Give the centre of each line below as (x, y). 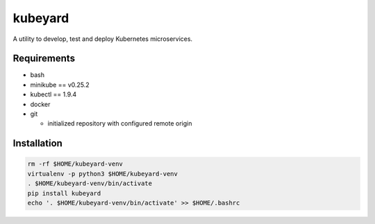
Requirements (44, 59)
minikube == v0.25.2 (60, 85)
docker (40, 104)
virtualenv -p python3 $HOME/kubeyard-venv (103, 174)
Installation (37, 143)
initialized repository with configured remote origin (120, 123)
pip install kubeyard (64, 193)
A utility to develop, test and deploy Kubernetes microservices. (103, 39)
